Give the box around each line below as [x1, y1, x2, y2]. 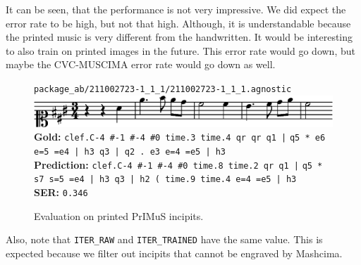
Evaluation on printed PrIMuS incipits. [34, 208, 204, 223]
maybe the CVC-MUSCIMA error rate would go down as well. [6, 57, 276, 72]
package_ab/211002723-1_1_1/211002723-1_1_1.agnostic [34, 84, 292, 94]
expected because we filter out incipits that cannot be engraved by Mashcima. [6, 245, 343, 260]
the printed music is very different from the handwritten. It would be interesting [6, 30, 353, 44]
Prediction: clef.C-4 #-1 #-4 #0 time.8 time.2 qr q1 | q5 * [34, 157, 323, 172]
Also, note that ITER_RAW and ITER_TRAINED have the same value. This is [6, 232, 323, 247]
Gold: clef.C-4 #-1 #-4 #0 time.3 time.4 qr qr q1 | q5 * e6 [34, 129, 326, 144]
